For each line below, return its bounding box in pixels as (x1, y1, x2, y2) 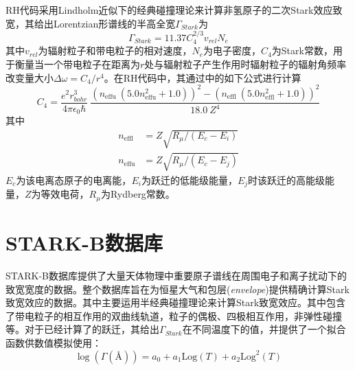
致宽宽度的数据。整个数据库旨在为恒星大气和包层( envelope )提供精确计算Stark (5, 281, 350, 296)
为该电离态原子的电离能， (16, 172, 132, 187)
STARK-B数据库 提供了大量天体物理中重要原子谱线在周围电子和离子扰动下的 (5, 268, 347, 282)
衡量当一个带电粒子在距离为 (14, 57, 140, 71)
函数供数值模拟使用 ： (5, 335, 102, 349)
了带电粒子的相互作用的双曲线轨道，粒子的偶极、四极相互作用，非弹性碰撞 (5, 308, 342, 323)
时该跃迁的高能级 (248, 172, 325, 187)
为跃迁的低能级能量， (141, 172, 238, 187)
